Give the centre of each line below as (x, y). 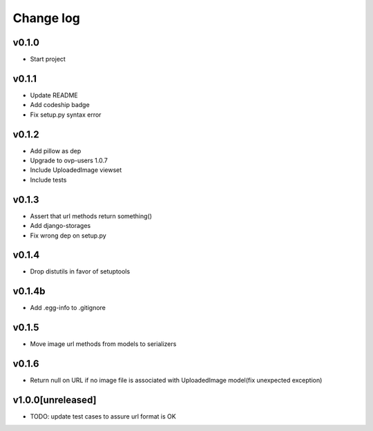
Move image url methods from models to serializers (103, 344)
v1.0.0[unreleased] (55, 400)
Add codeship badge (60, 105)
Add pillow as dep (56, 151)
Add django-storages (60, 226)
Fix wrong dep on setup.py (68, 236)
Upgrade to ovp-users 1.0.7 (69, 161)
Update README (54, 95)
